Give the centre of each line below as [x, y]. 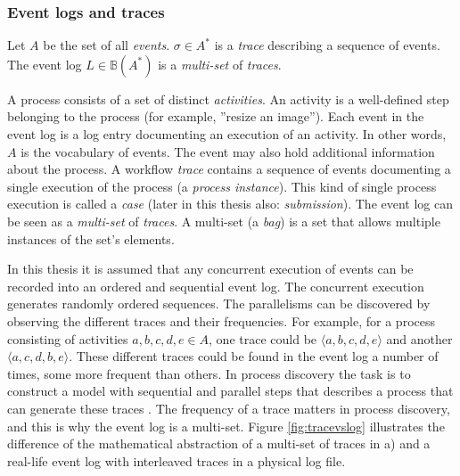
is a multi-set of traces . [220, 64]
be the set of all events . [107, 45]
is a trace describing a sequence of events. [327, 45]
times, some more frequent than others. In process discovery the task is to [209, 373]
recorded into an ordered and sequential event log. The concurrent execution [216, 286]
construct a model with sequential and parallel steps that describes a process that [230, 391]
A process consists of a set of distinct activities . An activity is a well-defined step [228, 98]
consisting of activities [68, 338]
